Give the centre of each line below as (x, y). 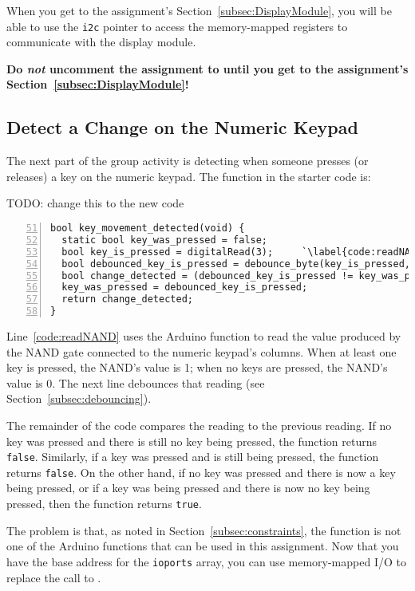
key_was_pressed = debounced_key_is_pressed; (185, 288)
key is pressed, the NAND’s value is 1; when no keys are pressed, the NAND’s (197, 367)
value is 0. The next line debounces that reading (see (136, 382)
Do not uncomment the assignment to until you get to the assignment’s (207, 68)
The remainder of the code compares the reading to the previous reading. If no (199, 425)
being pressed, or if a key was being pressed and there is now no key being (188, 488)
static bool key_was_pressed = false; (165, 240)
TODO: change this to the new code (95, 203)
